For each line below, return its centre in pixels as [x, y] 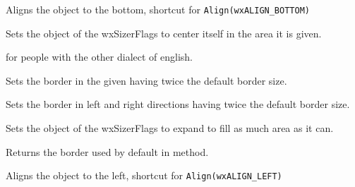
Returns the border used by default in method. [107, 151]
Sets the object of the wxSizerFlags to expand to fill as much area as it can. [170, 128]
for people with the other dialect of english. [100, 57]
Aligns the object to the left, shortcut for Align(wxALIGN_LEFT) [144, 175]
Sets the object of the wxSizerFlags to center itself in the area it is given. [164, 33]
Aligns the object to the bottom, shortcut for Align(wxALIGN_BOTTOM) [158, 9]
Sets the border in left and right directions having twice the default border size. [178, 104]
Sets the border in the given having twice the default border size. [146, 80]
